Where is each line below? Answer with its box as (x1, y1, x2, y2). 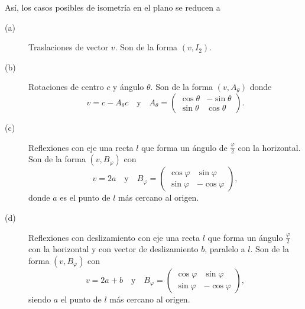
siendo (28, 293, 51, 305)
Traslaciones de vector (28, 41, 109, 53)
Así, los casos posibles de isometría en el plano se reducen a (5, 1, 220, 13)
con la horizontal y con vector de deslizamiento (28, 243, 199, 255)
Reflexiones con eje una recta (28, 141, 134, 153)
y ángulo (112, 81, 144, 93)
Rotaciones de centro (28, 81, 104, 93)
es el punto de (60, 191, 111, 204)
